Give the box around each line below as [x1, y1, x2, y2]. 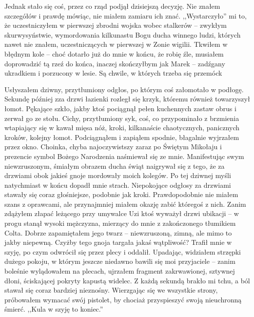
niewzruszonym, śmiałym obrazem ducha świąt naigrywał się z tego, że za [4, 160, 225, 171]
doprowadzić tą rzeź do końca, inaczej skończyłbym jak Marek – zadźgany [4, 58, 225, 68]
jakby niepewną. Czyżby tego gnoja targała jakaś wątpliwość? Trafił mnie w [4, 237, 232, 247]
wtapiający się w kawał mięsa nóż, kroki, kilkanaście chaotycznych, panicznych [4, 122, 240, 133]
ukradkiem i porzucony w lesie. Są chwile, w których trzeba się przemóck [4, 68, 222, 78]
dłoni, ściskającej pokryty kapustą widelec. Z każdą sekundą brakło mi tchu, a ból [4, 275, 250, 285]
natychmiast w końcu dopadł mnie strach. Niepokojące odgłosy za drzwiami [4, 179, 231, 190]
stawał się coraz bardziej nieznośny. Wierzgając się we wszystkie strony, [4, 285, 218, 295]
